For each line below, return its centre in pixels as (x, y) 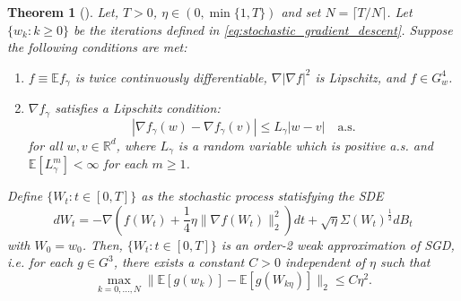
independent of (325, 262)
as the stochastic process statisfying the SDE (262, 196)
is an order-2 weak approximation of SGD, (338, 244)
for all (45, 145)
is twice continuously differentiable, (171, 77)
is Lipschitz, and (361, 77)
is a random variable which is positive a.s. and (306, 145)
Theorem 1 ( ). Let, (63, 12)
